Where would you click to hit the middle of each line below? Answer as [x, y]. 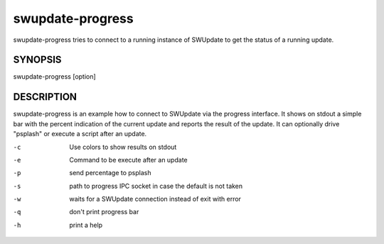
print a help [86, 225]
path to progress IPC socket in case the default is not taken [156, 186]
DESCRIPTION [45, 97]
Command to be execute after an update [128, 160]
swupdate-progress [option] [54, 77]
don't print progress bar [104, 212]
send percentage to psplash [110, 173]
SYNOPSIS [37, 60]
